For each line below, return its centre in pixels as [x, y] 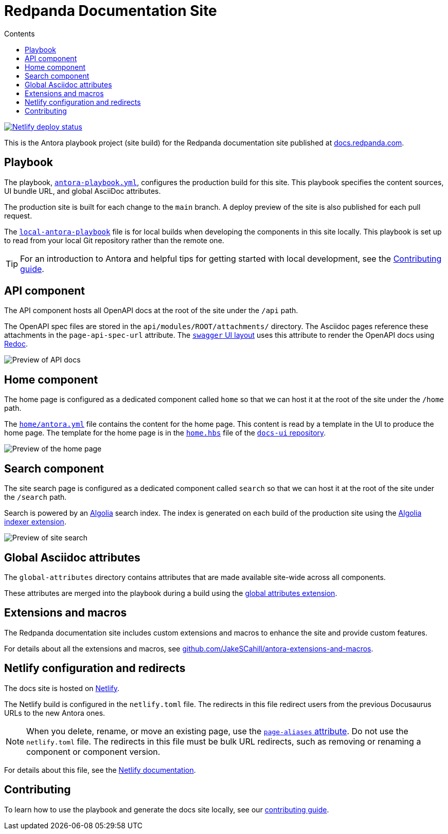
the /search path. [35, 497]
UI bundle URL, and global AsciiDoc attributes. [83, 191]
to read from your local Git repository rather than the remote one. [114, 240]
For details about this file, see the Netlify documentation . [100, 770]
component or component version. [93, 751]
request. [18, 215]
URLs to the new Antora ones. [55, 713]
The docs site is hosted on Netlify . [62, 688]
